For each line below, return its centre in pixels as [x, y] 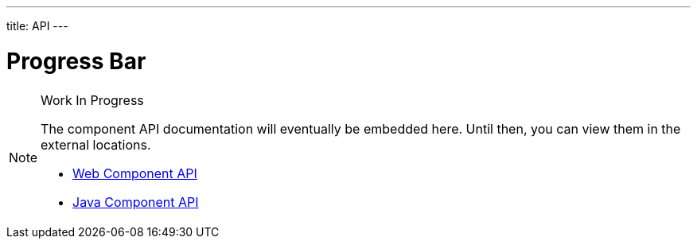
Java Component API [136, 202]
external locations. [96, 144]
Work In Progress [92, 100]
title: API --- [37, 26]
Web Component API [135, 173]
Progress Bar [76, 61]
